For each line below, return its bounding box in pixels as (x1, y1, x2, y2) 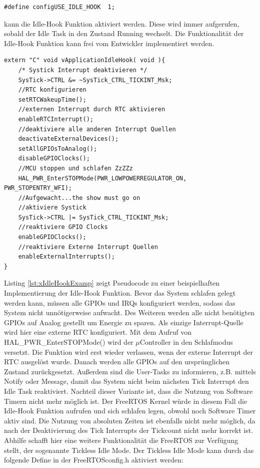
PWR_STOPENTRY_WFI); (4, 184, 72, 192)
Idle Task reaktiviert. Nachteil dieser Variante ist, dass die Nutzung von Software (4, 385, 253, 396)
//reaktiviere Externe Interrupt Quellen (18, 243, 158, 251)
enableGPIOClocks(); (18, 233, 86, 241)
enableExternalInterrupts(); (18, 253, 115, 261)
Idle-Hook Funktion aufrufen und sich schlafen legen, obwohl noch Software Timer (4, 405, 256, 416)
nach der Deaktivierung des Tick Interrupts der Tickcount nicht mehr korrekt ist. (4, 425, 253, 435)
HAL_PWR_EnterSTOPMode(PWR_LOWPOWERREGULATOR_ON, (18, 174, 187, 182)
